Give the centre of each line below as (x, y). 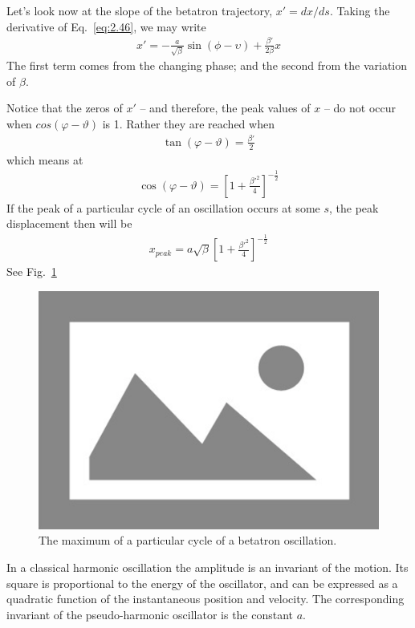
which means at (45, 159)
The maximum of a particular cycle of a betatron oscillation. (188, 540)
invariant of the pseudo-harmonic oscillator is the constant (150, 614)
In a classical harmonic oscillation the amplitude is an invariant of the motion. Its (207, 567)
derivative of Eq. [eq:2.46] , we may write (106, 26)
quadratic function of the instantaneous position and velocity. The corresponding (205, 599)
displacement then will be (69, 223)
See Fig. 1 (32, 271)
